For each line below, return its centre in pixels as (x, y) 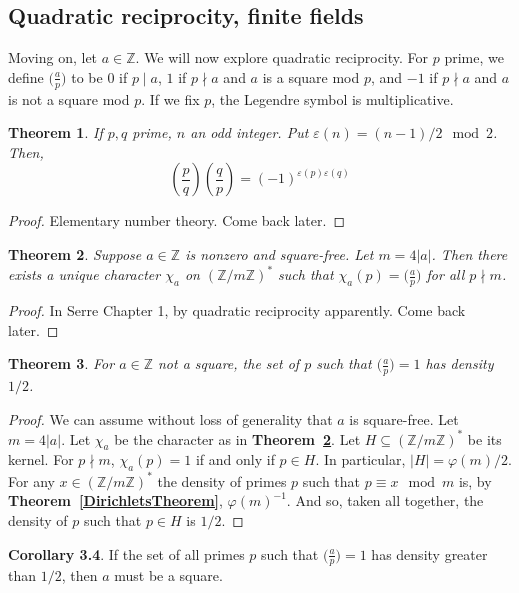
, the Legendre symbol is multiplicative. (332, 98)
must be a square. (168, 575)
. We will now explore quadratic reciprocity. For (282, 57)
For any (31, 480)
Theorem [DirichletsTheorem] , (115, 500)
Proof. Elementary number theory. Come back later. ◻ (177, 220)
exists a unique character (84, 274)
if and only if (235, 459)
